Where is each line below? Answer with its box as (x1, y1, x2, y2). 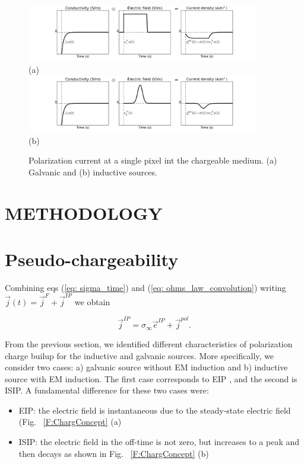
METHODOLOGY (5, 200, 163, 225)
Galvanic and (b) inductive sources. (28, 165, 157, 178)
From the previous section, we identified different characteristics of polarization (5, 337, 293, 350)
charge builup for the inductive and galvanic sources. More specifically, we (5, 349, 274, 361)
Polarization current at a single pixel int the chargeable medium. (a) (28, 154, 277, 167)
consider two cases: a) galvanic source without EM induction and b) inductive (5, 361, 288, 373)
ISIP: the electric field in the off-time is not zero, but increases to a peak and (18, 436, 300, 448)
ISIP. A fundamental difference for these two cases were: (5, 384, 209, 396)
